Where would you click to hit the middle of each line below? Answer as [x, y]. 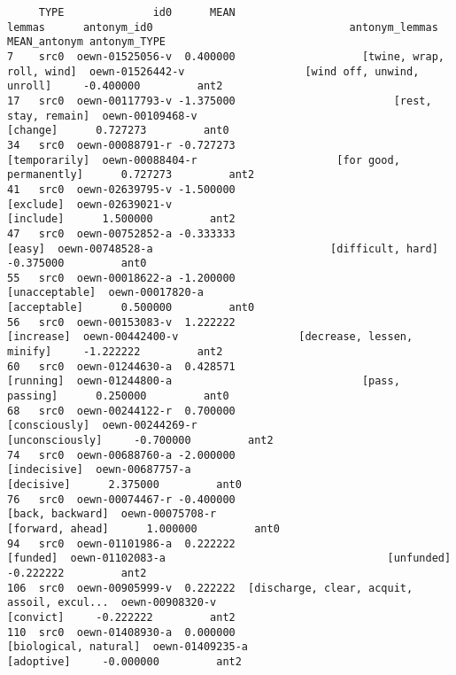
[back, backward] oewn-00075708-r [112, 514]
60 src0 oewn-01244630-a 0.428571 [121, 366]
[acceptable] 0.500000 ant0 [131, 308]
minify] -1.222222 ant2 [115, 352]
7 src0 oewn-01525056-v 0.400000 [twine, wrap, [226, 56]
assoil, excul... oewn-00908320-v [112, 603]
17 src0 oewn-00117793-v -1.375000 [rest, [220, 101]
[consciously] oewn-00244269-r [102, 426]
